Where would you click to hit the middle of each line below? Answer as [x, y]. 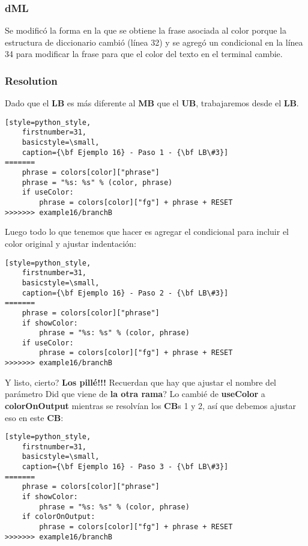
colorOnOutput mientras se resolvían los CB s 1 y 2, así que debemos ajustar [150, 405]
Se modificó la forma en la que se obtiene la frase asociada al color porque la [146, 30]
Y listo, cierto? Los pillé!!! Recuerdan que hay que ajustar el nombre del [140, 382]
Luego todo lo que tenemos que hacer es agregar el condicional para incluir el [147, 232]
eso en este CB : [34, 417]
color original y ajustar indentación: [71, 243]
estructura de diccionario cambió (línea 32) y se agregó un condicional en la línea [154, 42]
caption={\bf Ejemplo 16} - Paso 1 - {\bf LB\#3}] [125, 152]
